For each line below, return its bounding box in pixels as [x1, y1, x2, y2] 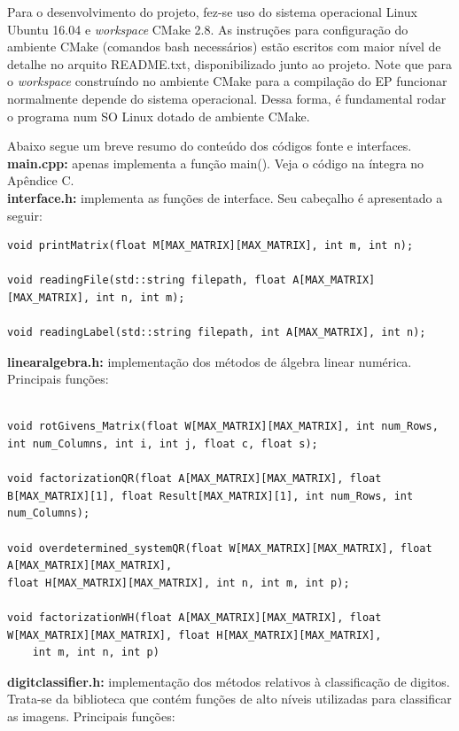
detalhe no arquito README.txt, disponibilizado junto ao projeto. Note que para [7, 54, 452, 73]
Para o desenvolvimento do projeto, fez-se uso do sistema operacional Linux [7, 3, 417, 20]
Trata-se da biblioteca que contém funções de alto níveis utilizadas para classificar [7, 689, 452, 708]
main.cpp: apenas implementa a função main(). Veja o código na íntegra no [7, 153, 424, 172]
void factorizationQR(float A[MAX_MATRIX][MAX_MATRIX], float [7, 472, 382, 486]
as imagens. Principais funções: [7, 706, 175, 725]
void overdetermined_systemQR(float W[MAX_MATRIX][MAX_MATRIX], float [7, 541, 432, 555]
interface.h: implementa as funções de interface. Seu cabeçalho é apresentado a [7, 188, 443, 206]
